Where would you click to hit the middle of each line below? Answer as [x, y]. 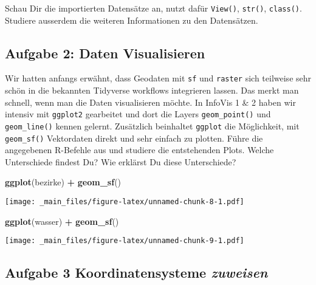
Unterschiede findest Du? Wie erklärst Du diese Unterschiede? [121, 161]
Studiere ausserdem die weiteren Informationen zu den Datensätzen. [132, 20]
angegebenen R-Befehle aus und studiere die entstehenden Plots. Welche [139, 150]
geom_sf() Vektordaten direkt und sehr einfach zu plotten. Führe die [134, 138]
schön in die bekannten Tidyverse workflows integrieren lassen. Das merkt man [152, 90]
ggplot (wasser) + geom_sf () [62, 221]
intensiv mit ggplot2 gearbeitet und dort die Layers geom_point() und [138, 114]
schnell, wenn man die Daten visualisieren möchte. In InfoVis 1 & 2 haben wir [150, 102]
